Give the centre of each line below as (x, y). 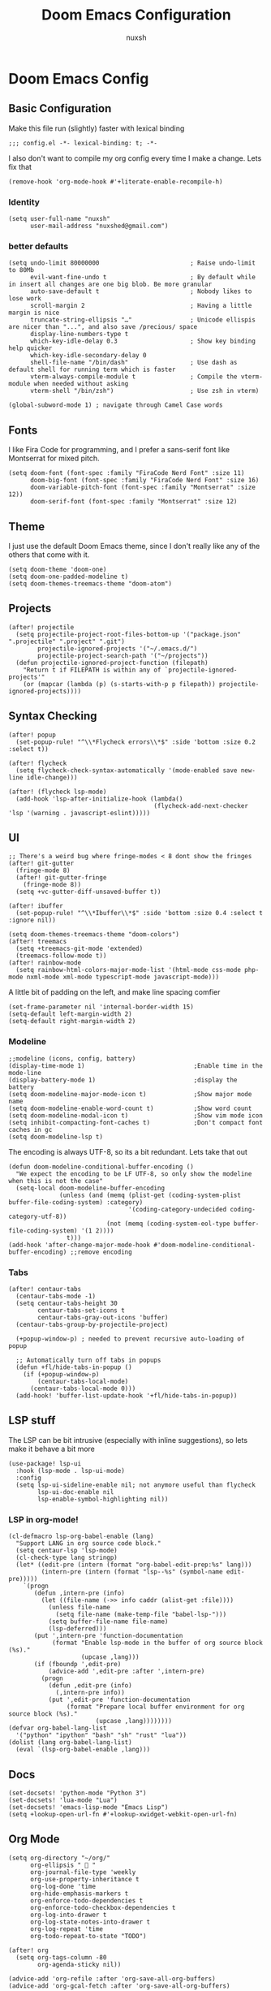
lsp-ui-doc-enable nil (76, 1492)
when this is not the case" (56, 1181)
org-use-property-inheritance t (84, 1879)
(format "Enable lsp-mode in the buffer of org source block (157, 1643)
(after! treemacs (38, 942)
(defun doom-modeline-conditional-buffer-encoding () (101, 1167)
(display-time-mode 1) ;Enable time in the (136, 1065)
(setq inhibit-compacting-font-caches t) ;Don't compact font (136, 1122)
